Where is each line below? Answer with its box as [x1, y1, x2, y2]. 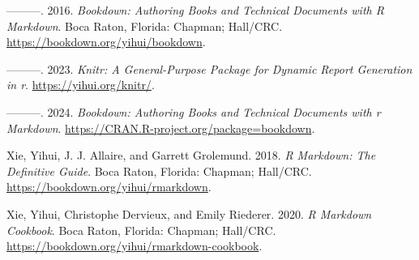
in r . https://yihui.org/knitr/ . [6, 76, 155, 93]
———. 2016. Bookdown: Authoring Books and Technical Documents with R [6, 2, 384, 18]
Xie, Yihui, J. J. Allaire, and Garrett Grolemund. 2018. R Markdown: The [6, 147, 376, 164]
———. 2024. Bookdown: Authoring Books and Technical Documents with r [6, 103, 381, 120]
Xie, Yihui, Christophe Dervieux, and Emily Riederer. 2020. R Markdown [6, 205, 372, 222]
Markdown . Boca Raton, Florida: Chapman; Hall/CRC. [6, 17, 283, 34]
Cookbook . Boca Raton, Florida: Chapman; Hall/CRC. [6, 221, 276, 238]
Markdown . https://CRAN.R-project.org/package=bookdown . [6, 119, 315, 136]
